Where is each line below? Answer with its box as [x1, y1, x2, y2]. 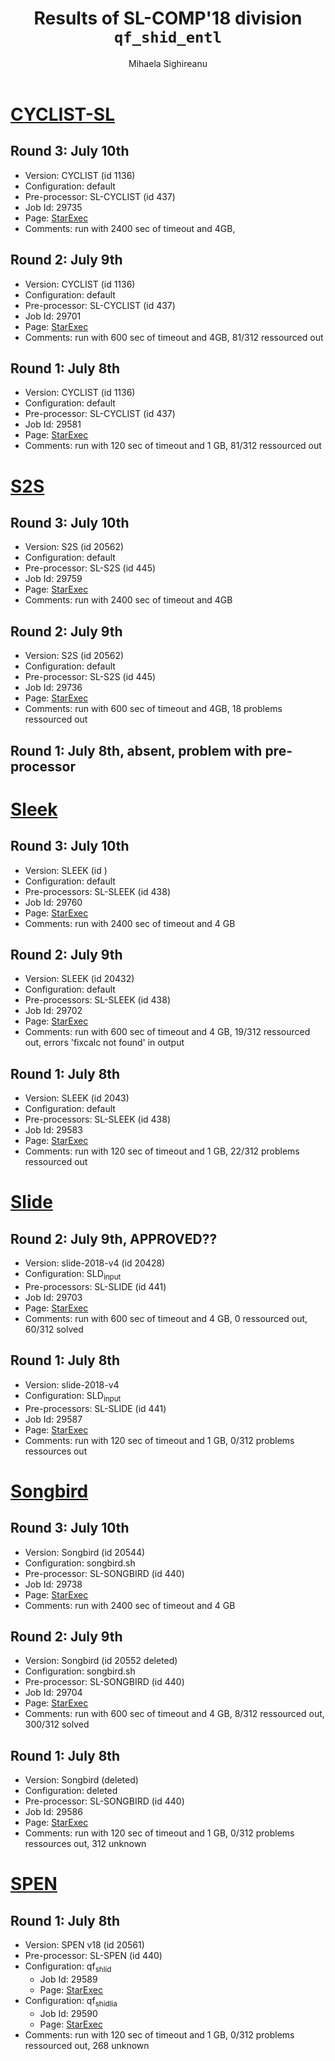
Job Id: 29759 [24, 573, 83, 585]
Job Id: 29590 [39, 2007, 98, 2019]
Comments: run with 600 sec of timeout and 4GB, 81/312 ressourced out [24, 331, 324, 343]
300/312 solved [24, 1718, 90, 1731]
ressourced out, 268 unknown [24, 2039, 150, 2051]
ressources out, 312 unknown [24, 1838, 147, 1850]
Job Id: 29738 [24, 1578, 83, 1590]
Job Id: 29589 [39, 1973, 98, 1986]
